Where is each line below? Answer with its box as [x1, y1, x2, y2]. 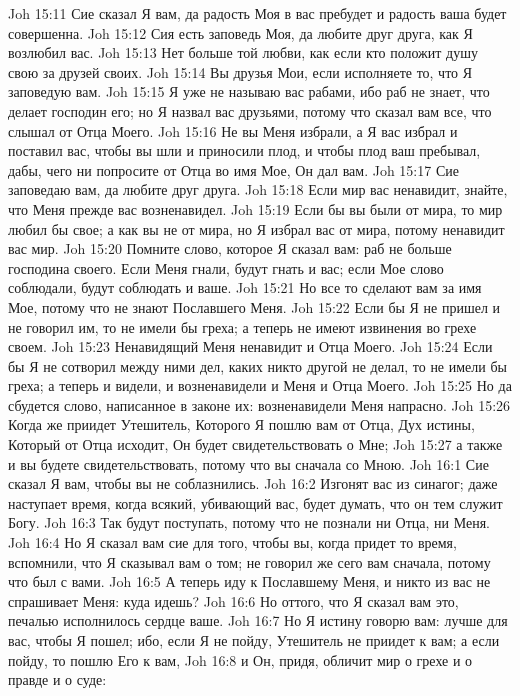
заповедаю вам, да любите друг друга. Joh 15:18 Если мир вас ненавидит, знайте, [8, 179, 508, 200]
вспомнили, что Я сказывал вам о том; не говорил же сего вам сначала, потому [8, 551, 491, 572]
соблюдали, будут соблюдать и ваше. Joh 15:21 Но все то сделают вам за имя [8, 277, 482, 298]
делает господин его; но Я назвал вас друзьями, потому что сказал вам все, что [8, 100, 492, 121]
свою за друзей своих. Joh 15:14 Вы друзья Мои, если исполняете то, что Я [8, 61, 473, 82]
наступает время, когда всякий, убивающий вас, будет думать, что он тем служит [8, 492, 503, 513]
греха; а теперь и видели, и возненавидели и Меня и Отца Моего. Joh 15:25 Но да [8, 375, 512, 396]
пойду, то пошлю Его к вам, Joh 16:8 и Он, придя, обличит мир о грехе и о [8, 649, 473, 670]
